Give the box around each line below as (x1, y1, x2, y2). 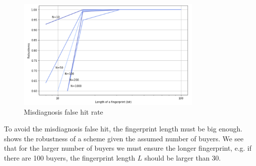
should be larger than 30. (144, 152, 221, 163)
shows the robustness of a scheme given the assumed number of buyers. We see (4, 133, 244, 143)
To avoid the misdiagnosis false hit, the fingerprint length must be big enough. (4, 123, 243, 133)
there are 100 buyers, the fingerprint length (4, 152, 135, 163)
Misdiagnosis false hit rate (24, 107, 103, 117)
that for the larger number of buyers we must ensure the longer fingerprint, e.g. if (4, 143, 252, 153)
